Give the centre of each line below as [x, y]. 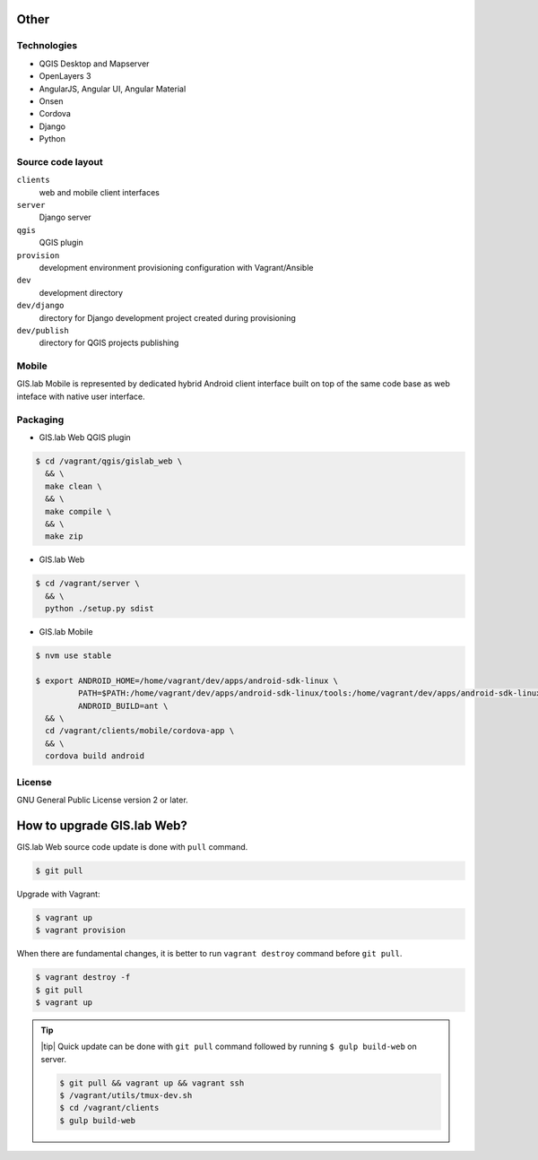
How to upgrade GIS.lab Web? [102, 825]
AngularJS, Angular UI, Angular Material [113, 89]
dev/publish [43, 330]
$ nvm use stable [74, 656]
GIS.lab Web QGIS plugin [85, 437]
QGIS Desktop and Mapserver [94, 64]
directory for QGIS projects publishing [109, 343]
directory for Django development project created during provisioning [167, 317]
